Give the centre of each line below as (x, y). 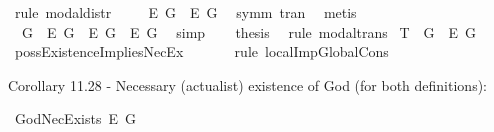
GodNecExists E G (75, 118)
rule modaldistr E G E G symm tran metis (185, 12)
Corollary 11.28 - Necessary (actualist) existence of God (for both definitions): (247, 84)
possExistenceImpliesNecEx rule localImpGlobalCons (201, 51)
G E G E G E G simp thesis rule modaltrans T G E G (249, 31)
